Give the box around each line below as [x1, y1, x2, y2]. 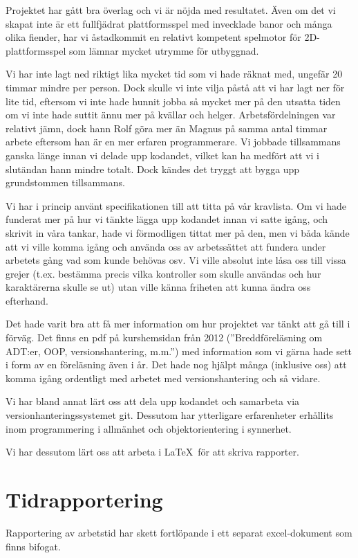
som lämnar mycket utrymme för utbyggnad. [68, 43, 259, 57]
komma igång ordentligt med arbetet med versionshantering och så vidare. [6, 370, 321, 385]
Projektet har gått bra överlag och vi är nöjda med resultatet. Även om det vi [6, 3, 336, 17]
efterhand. [6, 293, 48, 307]
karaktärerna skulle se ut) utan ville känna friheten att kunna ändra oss [6, 280, 311, 294]
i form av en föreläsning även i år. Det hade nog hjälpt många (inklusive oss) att [6, 357, 347, 372]
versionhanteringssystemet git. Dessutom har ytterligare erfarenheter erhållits [6, 408, 334, 422]
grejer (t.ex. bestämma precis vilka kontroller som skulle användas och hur [6, 266, 321, 280]
